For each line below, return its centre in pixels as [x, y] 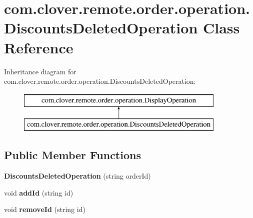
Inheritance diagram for [40, 71]
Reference [39, 47]
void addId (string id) [39, 192]
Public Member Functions [72, 155]
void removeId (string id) [45, 209]
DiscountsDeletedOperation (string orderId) [77, 176]
